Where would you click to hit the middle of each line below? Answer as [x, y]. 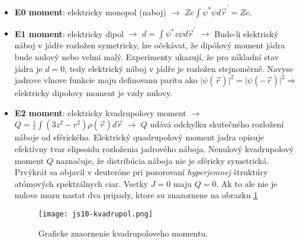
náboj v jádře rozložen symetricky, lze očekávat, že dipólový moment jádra [150, 45]
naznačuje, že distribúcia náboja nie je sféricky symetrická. [162, 160]
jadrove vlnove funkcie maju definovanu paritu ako [106, 80]
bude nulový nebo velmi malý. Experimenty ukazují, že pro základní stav [147, 57]
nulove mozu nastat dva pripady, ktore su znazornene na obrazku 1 [136, 195]
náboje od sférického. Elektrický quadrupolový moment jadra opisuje [139, 137]
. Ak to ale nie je [247, 183]
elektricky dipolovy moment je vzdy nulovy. [93, 93]
